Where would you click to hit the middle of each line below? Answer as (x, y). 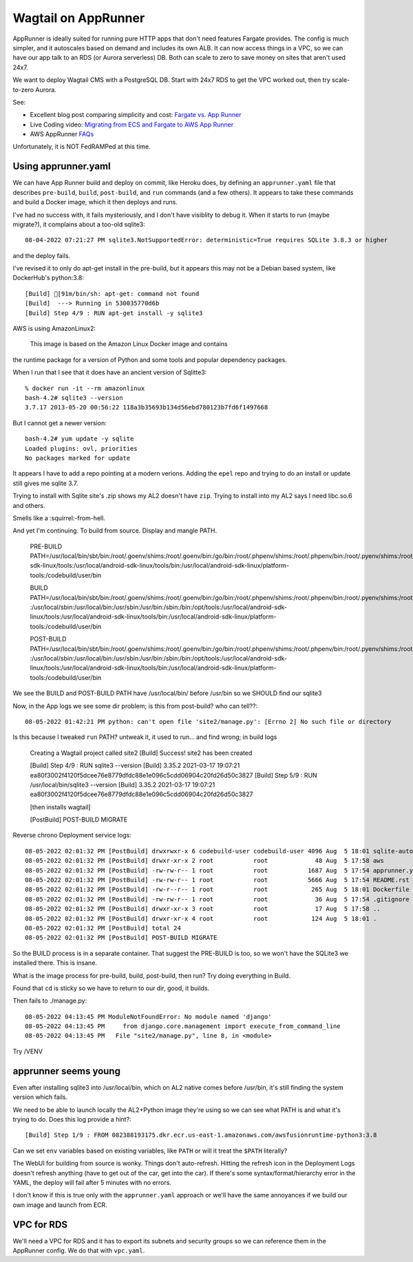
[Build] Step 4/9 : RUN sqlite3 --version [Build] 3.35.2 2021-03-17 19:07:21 (135, 766)
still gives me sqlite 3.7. (45, 483)
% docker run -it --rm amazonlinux (85, 388)
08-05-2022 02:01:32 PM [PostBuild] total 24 (103, 928)
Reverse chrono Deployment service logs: (72, 835)
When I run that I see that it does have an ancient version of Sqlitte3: (110, 372)
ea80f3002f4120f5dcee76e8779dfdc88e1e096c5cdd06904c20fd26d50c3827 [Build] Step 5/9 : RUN (173, 775)
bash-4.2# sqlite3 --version (74, 398)
